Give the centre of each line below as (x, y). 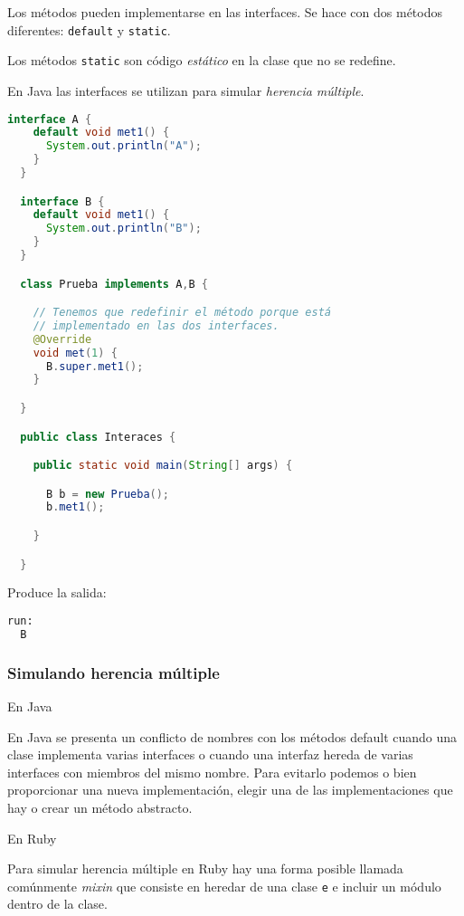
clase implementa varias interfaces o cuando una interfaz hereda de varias (210, 754)
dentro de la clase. (57, 904)
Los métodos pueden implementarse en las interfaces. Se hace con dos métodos (225, 12)
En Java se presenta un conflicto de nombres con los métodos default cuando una (232, 736)
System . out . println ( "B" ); (123, 229)
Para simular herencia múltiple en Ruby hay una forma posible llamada (205, 868)
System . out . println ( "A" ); (123, 146)
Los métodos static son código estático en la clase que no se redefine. (202, 60)
